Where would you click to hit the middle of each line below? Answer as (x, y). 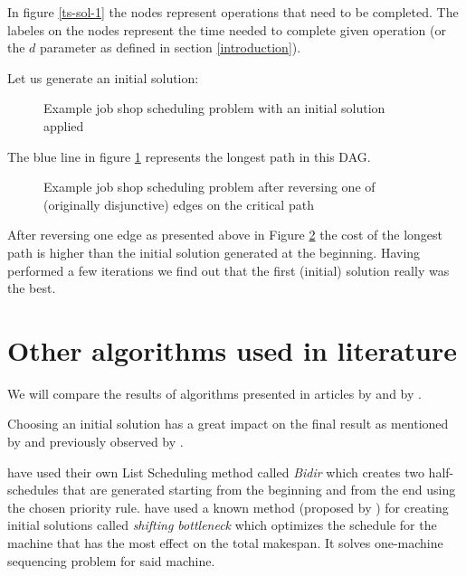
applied (64, 125)
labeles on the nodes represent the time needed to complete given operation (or (227, 29)
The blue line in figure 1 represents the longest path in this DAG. (189, 156)
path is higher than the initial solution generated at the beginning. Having (214, 252)
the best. (32, 288)
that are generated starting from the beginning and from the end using (259, 490)
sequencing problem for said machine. (111, 560)
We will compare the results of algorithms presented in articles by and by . (214, 393)
